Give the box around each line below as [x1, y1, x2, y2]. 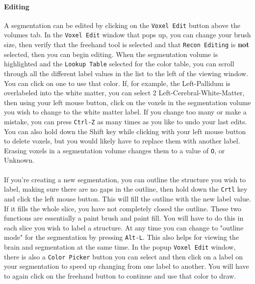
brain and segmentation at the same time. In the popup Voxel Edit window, [4, 241, 236, 252]
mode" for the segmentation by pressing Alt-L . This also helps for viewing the [4, 232, 239, 242]
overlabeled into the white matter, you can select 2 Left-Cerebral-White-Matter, [4, 87, 245, 98]
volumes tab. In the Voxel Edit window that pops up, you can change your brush [4, 29, 251, 40]
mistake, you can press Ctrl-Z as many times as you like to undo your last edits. [4, 116, 247, 126]
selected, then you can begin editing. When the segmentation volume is [4, 49, 218, 59]
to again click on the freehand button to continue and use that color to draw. [4, 270, 236, 281]
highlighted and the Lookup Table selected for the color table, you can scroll [4, 58, 234, 69]
